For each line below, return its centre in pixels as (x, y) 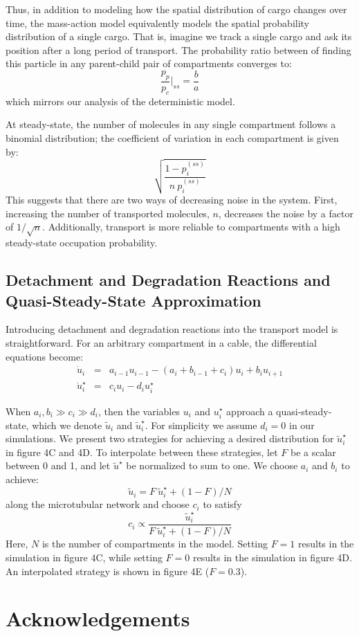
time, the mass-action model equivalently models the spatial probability (158, 22)
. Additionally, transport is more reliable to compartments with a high (191, 227)
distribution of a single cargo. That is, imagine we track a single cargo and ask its (179, 36)
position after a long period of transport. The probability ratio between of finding (178, 49)
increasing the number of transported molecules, (108, 213)
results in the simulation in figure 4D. (272, 557)
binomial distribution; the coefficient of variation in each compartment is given (172, 138)
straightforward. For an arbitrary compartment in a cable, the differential (161, 342)
